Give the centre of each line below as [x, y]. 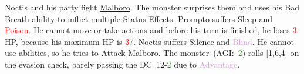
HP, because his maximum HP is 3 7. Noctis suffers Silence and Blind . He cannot [150, 41]
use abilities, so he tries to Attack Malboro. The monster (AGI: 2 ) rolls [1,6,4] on [152, 53]
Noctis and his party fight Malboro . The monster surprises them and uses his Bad [152, 7]
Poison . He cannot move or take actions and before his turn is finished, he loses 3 [151, 30]
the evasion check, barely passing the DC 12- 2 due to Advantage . [122, 64]
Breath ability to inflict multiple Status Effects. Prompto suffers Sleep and [139, 18]
